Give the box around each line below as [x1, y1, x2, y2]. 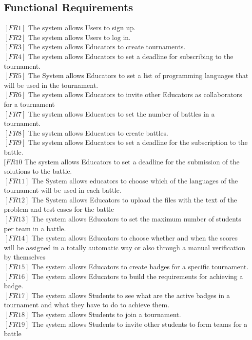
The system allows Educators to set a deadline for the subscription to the [28, 137, 248, 147]
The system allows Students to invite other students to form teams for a [31, 319, 248, 329]
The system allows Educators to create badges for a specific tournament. [31, 261, 249, 272]
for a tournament [4, 99, 55, 109]
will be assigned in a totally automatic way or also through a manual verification [4, 242, 246, 252]
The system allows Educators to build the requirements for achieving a [31, 271, 243, 281]
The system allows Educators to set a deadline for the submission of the [24, 156, 240, 166]
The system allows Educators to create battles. [28, 127, 168, 138]
